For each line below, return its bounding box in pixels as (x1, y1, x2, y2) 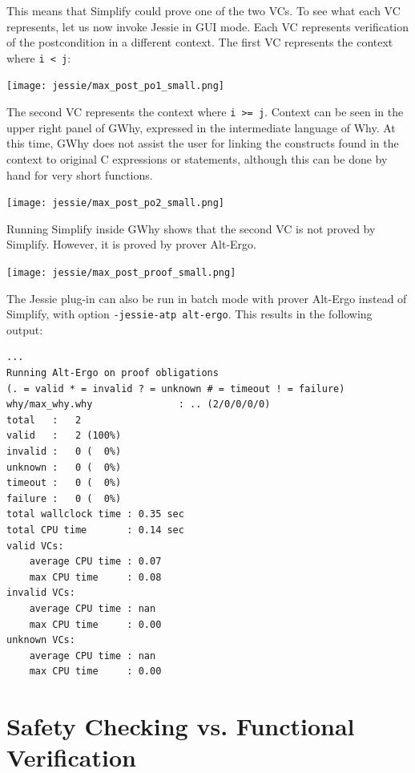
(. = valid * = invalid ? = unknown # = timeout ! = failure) (6, 382, 345, 395)
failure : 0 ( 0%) (6, 492, 122, 504)
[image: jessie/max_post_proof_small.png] (6, 266, 236, 278)
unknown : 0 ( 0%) (6, 461, 122, 473)
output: (6, 321, 43, 338)
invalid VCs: (6, 587, 75, 599)
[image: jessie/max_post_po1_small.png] (6, 80, 225, 92)
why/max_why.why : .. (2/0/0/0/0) (6, 399, 271, 411)
